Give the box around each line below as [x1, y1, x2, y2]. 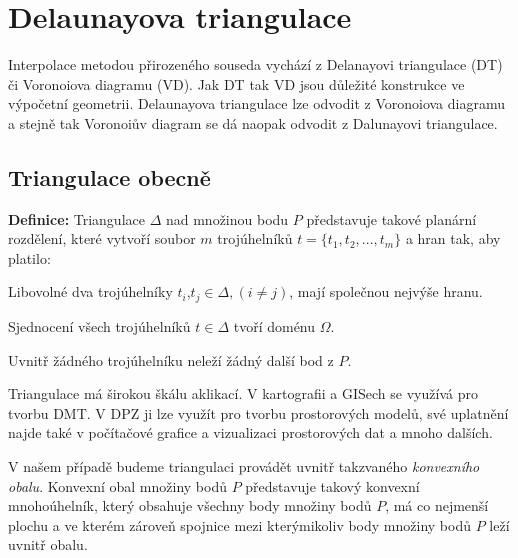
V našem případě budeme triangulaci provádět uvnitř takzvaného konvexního [8, 455, 480, 476]
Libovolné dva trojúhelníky [8, 281, 173, 302]
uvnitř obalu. [8, 534, 88, 555]
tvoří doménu [233, 315, 316, 336]
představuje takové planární [306, 208, 477, 229]
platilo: [8, 247, 51, 268]
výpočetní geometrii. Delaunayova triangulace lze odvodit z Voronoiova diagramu [8, 93, 505, 114]
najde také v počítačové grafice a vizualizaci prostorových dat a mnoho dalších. [8, 422, 493, 443]
